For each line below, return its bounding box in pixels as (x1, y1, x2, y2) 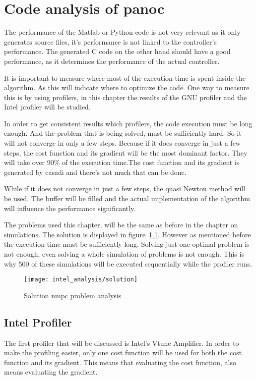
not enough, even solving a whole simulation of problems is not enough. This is (4, 249, 244, 259)
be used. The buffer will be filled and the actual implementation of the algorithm (4, 193, 251, 204)
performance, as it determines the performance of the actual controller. (4, 55, 220, 66)
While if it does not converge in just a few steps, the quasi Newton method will (4, 183, 246, 194)
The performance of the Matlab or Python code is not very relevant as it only (4, 27, 241, 37)
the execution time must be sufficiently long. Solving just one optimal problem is (4, 239, 250, 249)
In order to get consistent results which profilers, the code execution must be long (4, 118, 253, 128)
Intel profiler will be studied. (4, 102, 91, 112)
